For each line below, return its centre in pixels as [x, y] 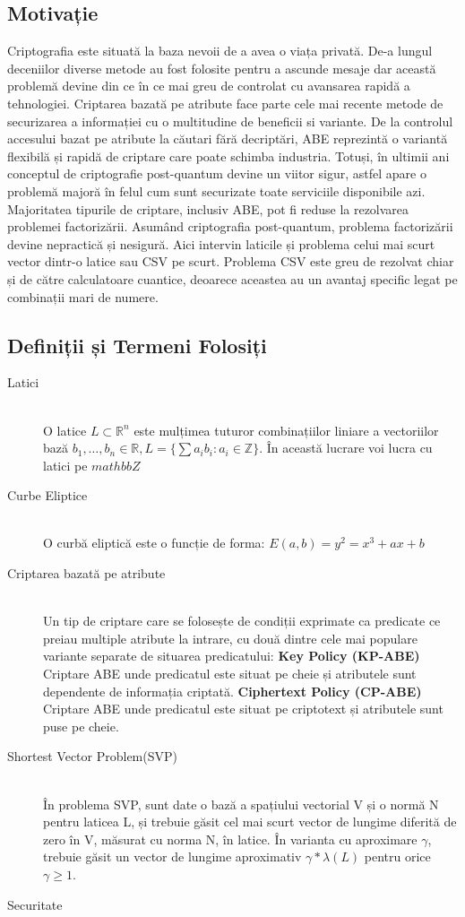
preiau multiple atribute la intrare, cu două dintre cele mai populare [230, 638]
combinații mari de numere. [83, 296]
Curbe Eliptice [47, 495]
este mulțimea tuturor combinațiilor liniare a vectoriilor [286, 430]
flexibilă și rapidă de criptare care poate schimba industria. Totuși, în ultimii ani [228, 156]
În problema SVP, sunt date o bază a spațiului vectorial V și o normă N [241, 804]
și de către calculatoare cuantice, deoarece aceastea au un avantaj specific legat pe [232, 278]
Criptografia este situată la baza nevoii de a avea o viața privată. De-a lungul [220, 51]
